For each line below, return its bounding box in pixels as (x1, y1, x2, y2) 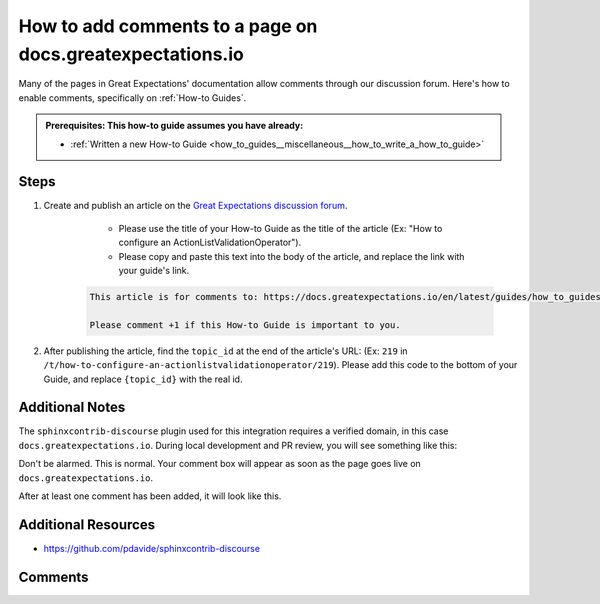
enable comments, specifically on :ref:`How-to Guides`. (18, 91, 247, 104)
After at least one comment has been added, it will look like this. (18, 490, 282, 502)
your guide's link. (118, 264, 190, 276)
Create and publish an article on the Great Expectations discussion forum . (43, 200, 348, 212)
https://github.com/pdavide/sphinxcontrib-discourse (43, 542, 260, 554)
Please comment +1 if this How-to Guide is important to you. (89, 319, 401, 330)
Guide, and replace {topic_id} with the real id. (43, 373, 243, 385)
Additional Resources (18, 516, 155, 533)
